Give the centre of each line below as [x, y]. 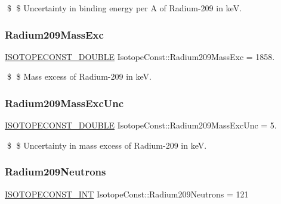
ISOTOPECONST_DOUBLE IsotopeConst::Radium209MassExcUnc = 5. [141, 125]
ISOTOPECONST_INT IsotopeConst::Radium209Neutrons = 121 [127, 194]
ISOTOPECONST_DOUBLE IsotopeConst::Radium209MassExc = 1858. [140, 56]
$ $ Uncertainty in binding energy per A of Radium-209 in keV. [124, 8]
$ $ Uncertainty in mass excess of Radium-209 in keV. [107, 145]
